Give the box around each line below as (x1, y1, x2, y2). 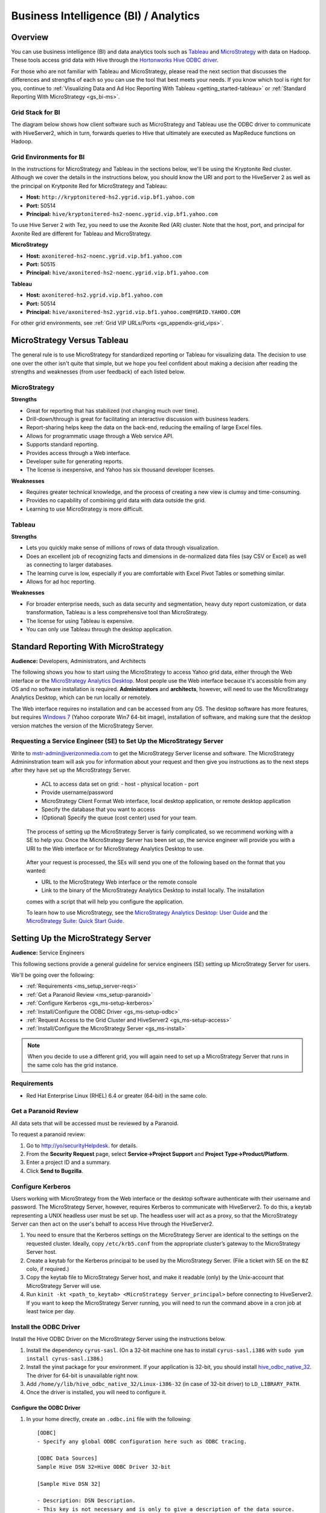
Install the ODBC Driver (11, 1322, 81, 1331)
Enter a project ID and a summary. (26, 1159, 111, 1166)
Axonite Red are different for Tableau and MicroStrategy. (11, 230, 152, 237)
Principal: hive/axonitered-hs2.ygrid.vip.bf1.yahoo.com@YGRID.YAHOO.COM (26, 308, 241, 315)
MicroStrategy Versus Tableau (11, 335, 129, 346)
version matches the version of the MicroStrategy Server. (11, 722, 154, 729)
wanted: (26, 867, 46, 875)
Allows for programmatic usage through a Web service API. (26, 432, 174, 439)
